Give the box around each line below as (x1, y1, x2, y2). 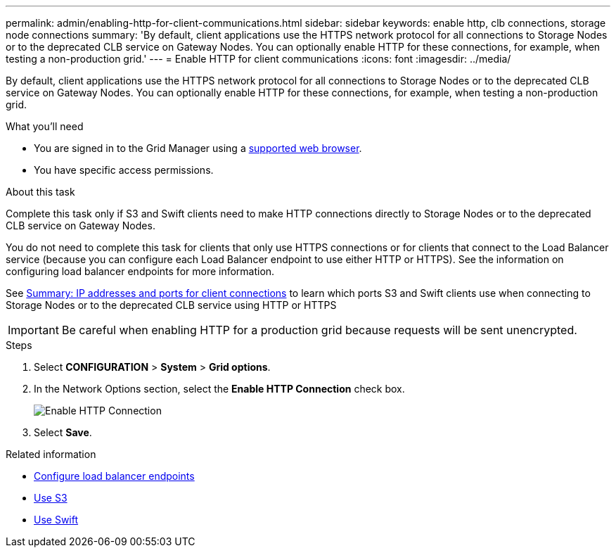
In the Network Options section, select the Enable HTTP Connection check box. (34, 383, 405, 395)
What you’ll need (6, 120, 84, 132)
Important (8, 323, 59, 337)
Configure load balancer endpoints (34, 470, 195, 482)
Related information (6, 448, 96, 460)
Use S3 (34, 492, 68, 504)
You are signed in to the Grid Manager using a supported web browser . (34, 142, 362, 154)
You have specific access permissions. (34, 164, 214, 176)
